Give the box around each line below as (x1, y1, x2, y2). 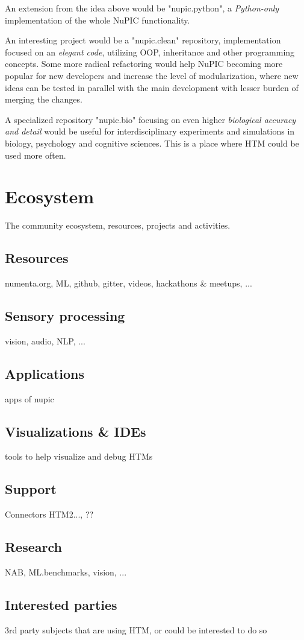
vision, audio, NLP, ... (5, 334, 85, 347)
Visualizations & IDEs (5, 422, 146, 440)
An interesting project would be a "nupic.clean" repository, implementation (5, 34, 281, 46)
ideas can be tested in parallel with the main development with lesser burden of (5, 81, 299, 93)
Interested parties (5, 595, 117, 614)
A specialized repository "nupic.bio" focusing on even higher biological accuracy (5, 113, 296, 125)
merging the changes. (5, 93, 82, 106)
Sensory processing (5, 306, 125, 325)
